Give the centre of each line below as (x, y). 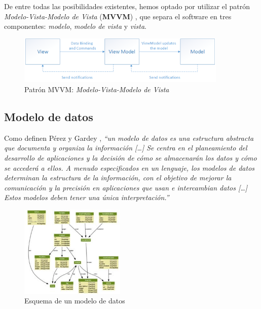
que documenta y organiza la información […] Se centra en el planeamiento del (126, 148)
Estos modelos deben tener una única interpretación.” (87, 197)
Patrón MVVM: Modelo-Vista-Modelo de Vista (97, 89)
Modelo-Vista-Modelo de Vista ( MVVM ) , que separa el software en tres (118, 16)
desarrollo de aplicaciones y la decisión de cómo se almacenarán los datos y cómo (130, 157)
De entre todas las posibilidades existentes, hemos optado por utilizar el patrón (127, 6)
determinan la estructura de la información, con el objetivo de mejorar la (118, 178)
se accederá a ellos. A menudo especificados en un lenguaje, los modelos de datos (129, 167)
